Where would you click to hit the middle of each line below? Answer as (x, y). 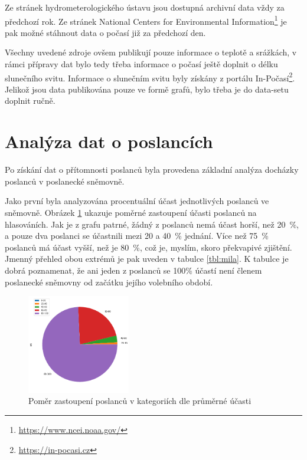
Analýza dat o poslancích (109, 141)
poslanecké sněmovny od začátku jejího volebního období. (109, 282)
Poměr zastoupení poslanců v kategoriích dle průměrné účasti (140, 401)
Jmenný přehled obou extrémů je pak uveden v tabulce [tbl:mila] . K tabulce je (147, 259)
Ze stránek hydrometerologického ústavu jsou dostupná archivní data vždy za (145, 7)
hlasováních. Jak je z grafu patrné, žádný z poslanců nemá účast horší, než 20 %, (152, 224)
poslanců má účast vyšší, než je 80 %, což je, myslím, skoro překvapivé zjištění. (148, 247)
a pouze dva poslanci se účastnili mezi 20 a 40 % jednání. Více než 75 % (137, 236)
